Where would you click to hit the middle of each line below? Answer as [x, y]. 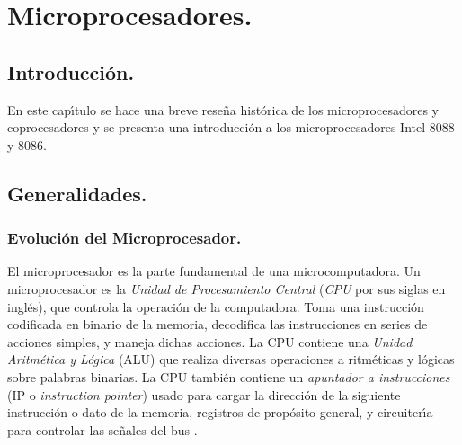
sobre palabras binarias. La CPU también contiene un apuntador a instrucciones [229, 376]
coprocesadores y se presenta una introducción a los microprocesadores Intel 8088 [231, 127]
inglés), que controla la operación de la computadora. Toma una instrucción [216, 306]
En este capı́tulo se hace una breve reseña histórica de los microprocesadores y [223, 109]
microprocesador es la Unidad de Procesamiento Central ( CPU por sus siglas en [227, 288]
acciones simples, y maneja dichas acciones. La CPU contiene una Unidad [210, 341]
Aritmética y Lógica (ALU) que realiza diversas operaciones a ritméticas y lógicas [231, 359]
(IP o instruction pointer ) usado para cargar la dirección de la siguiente [204, 394]
